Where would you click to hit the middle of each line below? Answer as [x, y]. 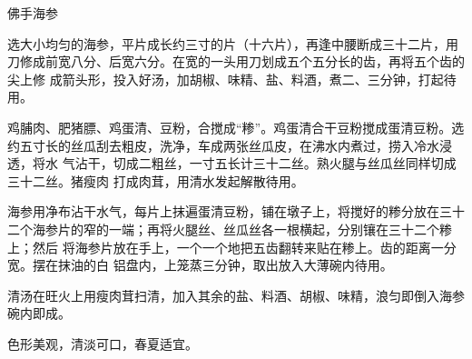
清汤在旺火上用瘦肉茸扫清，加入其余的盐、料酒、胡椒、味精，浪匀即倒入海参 [236, 295]
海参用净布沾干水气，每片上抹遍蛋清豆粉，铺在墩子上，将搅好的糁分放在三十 [236, 211]
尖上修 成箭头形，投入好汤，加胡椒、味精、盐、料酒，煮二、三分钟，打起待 [232, 79]
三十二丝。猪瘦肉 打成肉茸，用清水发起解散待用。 [156, 180]
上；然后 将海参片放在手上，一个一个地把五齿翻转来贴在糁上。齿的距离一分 [232, 247]
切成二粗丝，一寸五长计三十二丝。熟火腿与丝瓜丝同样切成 [285, 163]
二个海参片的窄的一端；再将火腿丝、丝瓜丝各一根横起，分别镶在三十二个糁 [230, 229]
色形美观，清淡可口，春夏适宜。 [103, 343]
